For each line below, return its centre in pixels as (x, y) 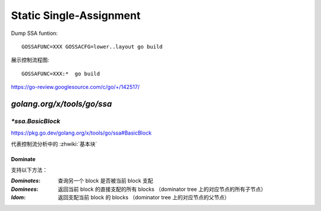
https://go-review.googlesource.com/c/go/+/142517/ (75, 87)
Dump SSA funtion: (34, 33)
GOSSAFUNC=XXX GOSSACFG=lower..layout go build (92, 47)
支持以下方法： (29, 170)
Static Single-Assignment (76, 15)
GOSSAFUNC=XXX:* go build (61, 73)
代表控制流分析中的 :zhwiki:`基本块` (54, 144)
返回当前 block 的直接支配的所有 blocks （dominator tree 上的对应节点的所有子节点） (162, 189)
